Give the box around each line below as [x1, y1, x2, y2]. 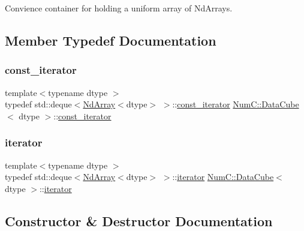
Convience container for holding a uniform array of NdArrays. [5, 2, 233, 14]
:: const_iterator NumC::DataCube [172, 98, 299, 110]
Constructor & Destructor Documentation [5, 211, 273, 230]
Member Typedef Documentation [5, 31, 216, 49]
